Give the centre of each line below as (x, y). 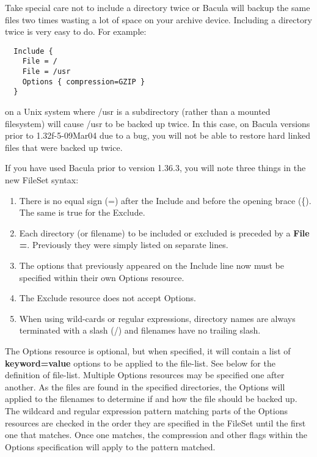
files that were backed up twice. (64, 147)
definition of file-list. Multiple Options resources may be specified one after (145, 375)
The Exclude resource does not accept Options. (107, 298)
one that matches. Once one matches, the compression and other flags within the (156, 435)
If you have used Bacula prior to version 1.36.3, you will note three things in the (155, 168)
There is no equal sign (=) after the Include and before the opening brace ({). (165, 200)
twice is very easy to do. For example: (76, 31)
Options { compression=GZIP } (84, 82)
